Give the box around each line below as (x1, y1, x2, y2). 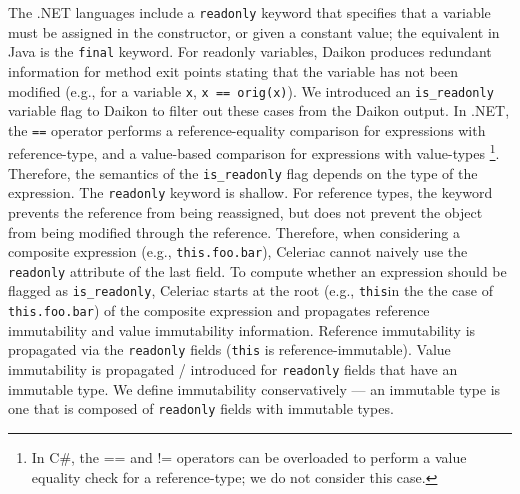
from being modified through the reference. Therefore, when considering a (8, 221, 460, 242)
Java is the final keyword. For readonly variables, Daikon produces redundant (8, 41, 492, 62)
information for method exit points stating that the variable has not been (8, 60, 458, 81)
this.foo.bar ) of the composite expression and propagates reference (8, 300, 430, 321)
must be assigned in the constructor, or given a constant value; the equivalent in (8, 21, 500, 42)
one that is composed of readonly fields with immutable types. (8, 398, 394, 419)
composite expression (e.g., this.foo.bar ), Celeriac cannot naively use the (8, 241, 468, 262)
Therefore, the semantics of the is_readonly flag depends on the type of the (8, 162, 478, 183)
